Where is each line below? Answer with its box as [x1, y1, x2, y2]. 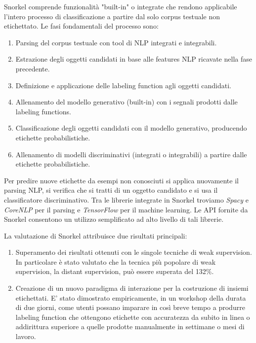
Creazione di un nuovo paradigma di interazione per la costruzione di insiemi [15, 283, 249, 293]
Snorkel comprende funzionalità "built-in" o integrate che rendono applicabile [4, 1, 237, 11]
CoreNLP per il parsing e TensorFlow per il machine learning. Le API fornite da [4, 204, 248, 214]
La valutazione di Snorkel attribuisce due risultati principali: [4, 230, 187, 240]
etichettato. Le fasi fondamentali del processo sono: [4, 21, 159, 31]
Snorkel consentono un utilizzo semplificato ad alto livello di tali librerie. [4, 214, 224, 224]
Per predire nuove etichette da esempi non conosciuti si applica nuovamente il [4, 175, 239, 185]
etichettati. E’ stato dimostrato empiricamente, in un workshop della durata [15, 292, 246, 303]
